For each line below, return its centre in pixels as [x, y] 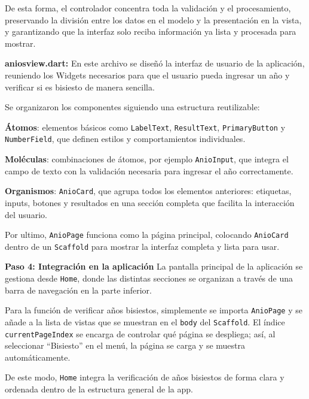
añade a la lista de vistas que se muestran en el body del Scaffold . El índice [145, 321]
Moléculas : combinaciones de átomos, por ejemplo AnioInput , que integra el [147, 159]
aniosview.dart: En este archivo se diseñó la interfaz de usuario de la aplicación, [155, 63]
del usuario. [26, 214]
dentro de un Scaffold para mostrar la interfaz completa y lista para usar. [142, 246]
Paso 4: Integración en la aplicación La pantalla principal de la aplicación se [154, 266]
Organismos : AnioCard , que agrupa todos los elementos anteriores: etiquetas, [148, 191]
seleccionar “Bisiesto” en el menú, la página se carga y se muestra [125, 345]
